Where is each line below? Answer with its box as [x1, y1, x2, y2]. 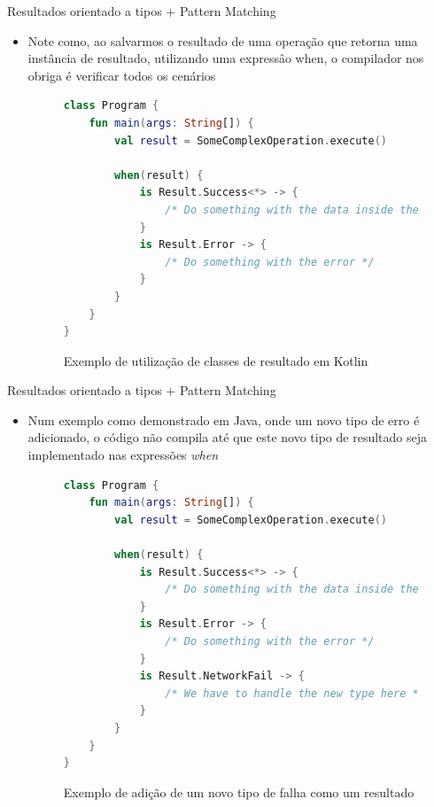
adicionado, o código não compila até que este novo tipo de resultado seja [27, 428, 427, 446]
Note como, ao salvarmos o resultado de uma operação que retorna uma [27, 31, 418, 50]
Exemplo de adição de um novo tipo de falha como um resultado [63, 782, 415, 801]
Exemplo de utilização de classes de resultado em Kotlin [63, 351, 368, 369]
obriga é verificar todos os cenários [27, 66, 216, 84]
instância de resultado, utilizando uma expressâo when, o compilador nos [27, 49, 424, 67]
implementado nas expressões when [27, 446, 219, 464]
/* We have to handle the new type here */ [165, 687, 425, 700]
